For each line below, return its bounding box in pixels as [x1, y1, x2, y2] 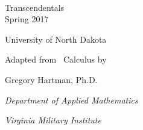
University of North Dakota [5, 32, 107, 45]
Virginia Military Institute [5, 114, 101, 126]
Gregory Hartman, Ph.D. [5, 73, 98, 85]
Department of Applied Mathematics [5, 93, 138, 106]
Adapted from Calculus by [5, 53, 107, 66]
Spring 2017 [5, 13, 49, 25]
